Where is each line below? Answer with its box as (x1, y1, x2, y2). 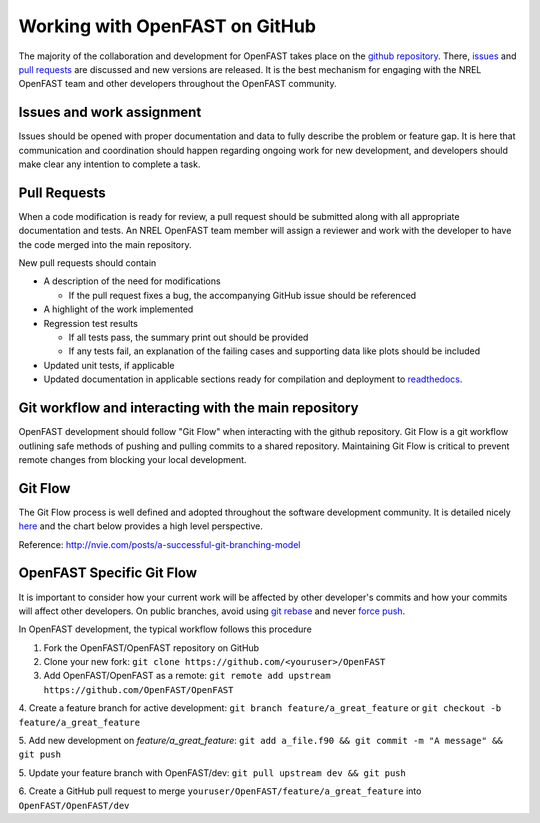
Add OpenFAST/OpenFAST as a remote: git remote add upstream (43, 670, 331, 682)
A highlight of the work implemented (43, 303, 194, 315)
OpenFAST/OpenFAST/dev (18, 800, 130, 811)
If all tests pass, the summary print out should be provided (68, 331, 309, 344)
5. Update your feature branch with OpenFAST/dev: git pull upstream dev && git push (18, 766, 407, 779)
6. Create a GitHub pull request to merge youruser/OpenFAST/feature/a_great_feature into (18, 785, 422, 797)
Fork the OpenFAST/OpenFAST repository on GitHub (43, 641, 260, 654)
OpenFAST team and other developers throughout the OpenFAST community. (18, 78, 337, 90)
